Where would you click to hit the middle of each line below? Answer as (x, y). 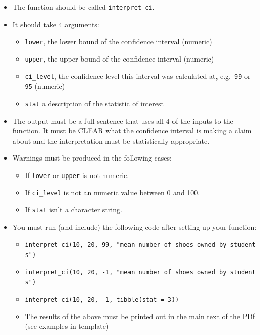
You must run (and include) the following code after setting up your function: (135, 226)
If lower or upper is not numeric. (77, 175)
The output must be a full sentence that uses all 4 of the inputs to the (123, 120)
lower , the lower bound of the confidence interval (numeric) (118, 41)
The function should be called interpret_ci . (83, 7)
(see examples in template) (67, 326)
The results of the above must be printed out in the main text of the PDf (140, 316)
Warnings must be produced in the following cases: (92, 158)
